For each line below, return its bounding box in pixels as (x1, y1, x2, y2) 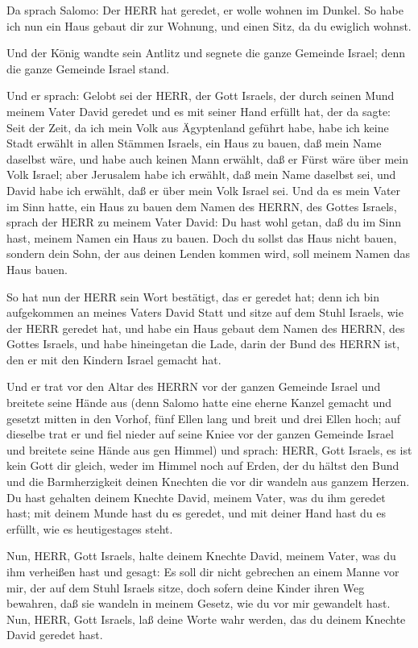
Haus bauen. (6, 260, 68, 277)
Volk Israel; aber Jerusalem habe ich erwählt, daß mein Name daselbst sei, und (6, 166, 396, 183)
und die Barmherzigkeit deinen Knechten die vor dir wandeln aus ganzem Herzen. (6, 473, 410, 490)
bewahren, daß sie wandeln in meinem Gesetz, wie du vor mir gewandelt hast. (6, 595, 391, 612)
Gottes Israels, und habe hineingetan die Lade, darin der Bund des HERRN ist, (6, 335, 400, 352)
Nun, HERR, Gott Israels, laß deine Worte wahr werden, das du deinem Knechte (6, 610, 406, 627)
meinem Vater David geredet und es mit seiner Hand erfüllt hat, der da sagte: (6, 102, 391, 119)
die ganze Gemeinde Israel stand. (6, 60, 170, 77)
